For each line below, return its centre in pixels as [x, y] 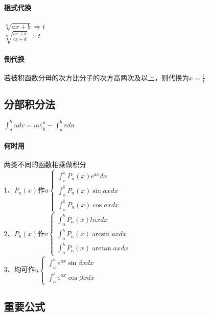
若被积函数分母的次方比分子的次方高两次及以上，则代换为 [96, 77]
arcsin [101, 234]
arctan [102, 249]
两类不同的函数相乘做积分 [45, 164]
